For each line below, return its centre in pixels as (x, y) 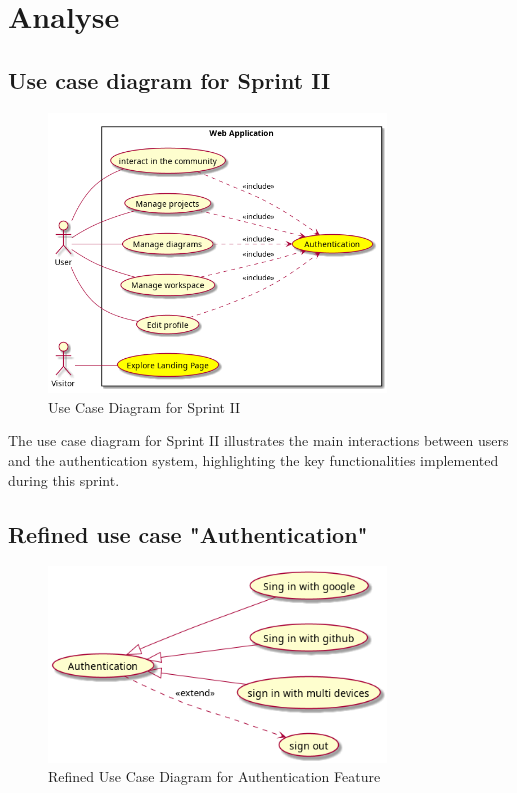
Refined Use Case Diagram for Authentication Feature (214, 776)
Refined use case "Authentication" (188, 533)
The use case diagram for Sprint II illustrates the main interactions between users (258, 440)
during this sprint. (64, 479)
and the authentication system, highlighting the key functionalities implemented (253, 460)
